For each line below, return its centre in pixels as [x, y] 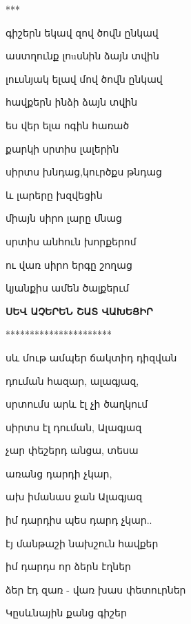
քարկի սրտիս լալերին [62, 148]
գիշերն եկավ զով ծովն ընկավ [82, 32]
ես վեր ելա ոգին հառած [68, 125]
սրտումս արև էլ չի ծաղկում [77, 404]
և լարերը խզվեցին [54, 195]
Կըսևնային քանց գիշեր [66, 613]
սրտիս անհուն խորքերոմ [71, 241]
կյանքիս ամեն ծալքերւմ [68, 288]
